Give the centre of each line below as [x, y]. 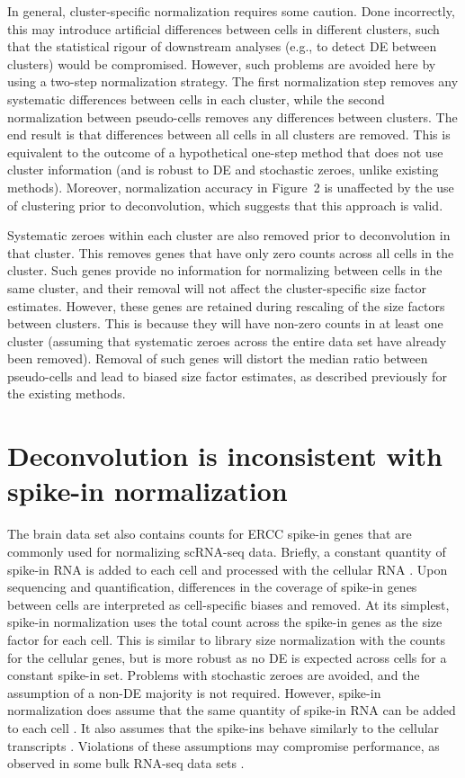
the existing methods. [67, 393]
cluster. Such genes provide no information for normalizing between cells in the [225, 270]
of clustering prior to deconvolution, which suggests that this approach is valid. [225, 205]
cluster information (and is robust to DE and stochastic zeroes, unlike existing [223, 170]
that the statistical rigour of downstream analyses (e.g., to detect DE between [222, 46]
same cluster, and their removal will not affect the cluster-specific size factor [217, 287]
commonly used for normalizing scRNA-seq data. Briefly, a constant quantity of [227, 551]
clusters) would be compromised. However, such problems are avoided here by [222, 63]
